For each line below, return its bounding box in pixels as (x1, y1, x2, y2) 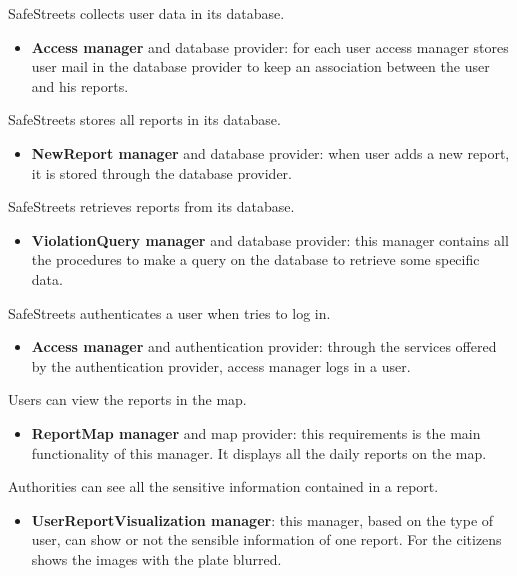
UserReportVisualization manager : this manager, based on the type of (31, 509, 494, 530)
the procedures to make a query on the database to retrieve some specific (31, 249, 480, 270)
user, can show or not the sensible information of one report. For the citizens (31, 529, 502, 550)
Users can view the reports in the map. (8, 389, 247, 410)
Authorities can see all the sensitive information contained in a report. (8, 476, 439, 497)
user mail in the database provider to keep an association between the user (31, 56, 490, 77)
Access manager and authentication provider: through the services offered (31, 336, 497, 357)
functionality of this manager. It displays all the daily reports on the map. (31, 442, 487, 463)
